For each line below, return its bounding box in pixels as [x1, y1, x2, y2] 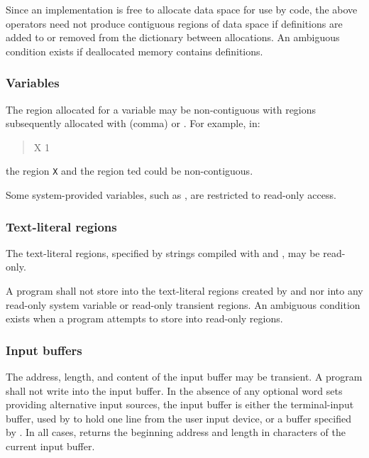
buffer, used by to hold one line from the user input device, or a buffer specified [6, 410, 351, 425]
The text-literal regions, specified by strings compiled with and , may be [6, 245, 320, 260]
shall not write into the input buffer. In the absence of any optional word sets [6, 383, 343, 398]
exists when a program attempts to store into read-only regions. [6, 311, 283, 326]
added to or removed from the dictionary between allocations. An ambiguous [6, 30, 340, 45]
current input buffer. [6, 439, 95, 453]
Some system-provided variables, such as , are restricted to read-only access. [6, 187, 336, 202]
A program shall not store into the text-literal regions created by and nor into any [6, 283, 363, 298]
